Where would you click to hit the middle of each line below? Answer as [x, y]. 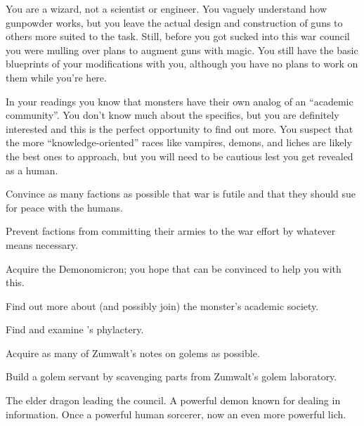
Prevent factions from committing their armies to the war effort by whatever [171, 231]
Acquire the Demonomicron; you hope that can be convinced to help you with [174, 268]
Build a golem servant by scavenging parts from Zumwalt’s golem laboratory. [171, 376]
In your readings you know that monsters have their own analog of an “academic [180, 101]
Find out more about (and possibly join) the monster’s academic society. [162, 305]
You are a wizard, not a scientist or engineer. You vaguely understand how [166, 8]
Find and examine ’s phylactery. [75, 329]
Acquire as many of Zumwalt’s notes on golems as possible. [133, 353]
